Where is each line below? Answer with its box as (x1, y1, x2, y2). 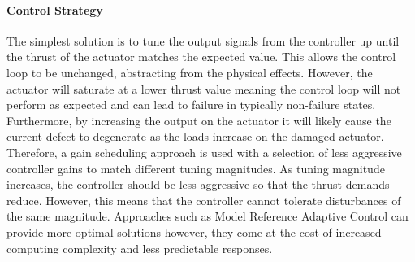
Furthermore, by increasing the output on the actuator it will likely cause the (6, 111, 391, 129)
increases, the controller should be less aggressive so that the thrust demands (6, 176, 390, 193)
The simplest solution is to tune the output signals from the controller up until (6, 32, 400, 49)
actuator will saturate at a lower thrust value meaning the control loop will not (6, 80, 401, 97)
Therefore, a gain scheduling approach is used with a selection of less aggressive (6, 143, 402, 160)
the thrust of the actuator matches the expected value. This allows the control (6, 48, 396, 65)
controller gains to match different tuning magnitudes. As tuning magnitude (6, 159, 385, 177)
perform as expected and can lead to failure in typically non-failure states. (6, 96, 376, 113)
